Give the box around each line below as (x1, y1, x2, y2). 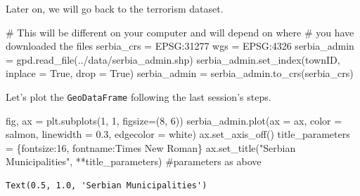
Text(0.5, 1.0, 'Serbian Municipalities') (6, 181, 207, 190)
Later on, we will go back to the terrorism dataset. (6, 1, 224, 15)
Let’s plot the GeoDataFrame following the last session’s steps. (6, 89, 271, 104)
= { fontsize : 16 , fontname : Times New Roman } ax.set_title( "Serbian (6, 140, 296, 155)
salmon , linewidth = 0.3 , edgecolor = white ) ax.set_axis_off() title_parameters (6, 127, 350, 141)
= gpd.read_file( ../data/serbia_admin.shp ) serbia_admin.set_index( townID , (6, 52, 340, 66)
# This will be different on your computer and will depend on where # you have (6, 24, 354, 39)
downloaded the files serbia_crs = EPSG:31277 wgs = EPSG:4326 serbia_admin (6, 38, 354, 53)
